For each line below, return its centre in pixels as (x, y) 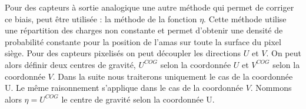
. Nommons (271, 88)
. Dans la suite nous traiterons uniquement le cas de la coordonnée (173, 76)
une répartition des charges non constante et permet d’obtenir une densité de (144, 30)
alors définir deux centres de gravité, (70, 64)
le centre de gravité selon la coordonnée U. (138, 99)
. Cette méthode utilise (245, 18)
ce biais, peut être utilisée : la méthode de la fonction (101, 18)
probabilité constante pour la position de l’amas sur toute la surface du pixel (143, 41)
